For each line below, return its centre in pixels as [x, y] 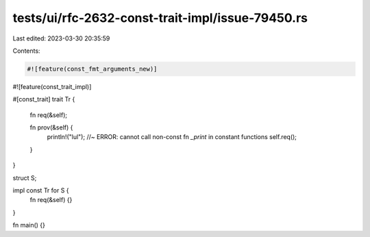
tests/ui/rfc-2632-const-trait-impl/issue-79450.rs [160, 18]
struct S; [25, 177]
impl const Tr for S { [41, 190]
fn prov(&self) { [51, 127]
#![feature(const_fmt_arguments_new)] [92, 69]
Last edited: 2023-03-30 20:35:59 [61, 38]
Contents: [26, 51]
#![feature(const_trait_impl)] [52, 86]
